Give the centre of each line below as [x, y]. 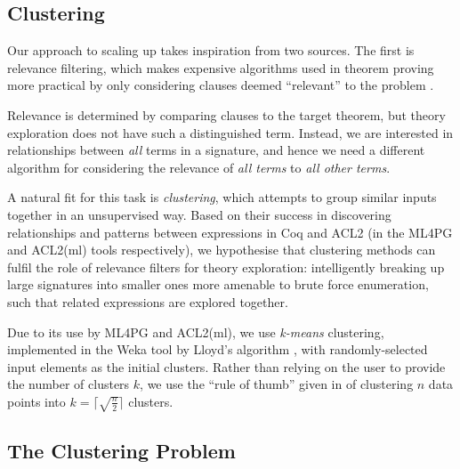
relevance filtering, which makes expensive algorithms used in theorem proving [221, 67]
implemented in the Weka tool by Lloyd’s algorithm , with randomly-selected [218, 349]
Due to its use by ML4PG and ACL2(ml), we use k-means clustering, [196, 332]
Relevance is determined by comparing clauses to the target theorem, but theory [226, 114]
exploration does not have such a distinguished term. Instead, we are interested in [230, 132]
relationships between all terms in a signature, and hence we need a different [216, 150]
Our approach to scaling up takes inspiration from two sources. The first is [211, 50]
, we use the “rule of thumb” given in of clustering [277, 384]
